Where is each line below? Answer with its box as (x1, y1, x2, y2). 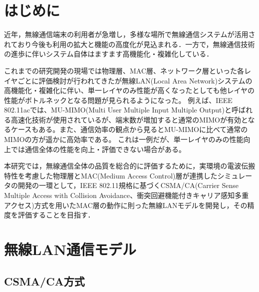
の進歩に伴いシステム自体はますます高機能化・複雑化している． (4, 48, 214, 59)
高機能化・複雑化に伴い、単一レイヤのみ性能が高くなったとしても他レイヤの (4, 85, 255, 95)
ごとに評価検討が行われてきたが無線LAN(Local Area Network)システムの (17, 75, 253, 85)
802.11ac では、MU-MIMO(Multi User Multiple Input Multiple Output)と (4, 104, 232, 115)
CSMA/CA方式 (4, 273, 85, 288)
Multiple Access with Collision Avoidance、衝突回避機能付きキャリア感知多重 (4, 190, 249, 200)
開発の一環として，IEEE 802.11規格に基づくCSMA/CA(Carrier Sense (17, 180, 239, 190)
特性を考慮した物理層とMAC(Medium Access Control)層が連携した (4, 170, 218, 180)
